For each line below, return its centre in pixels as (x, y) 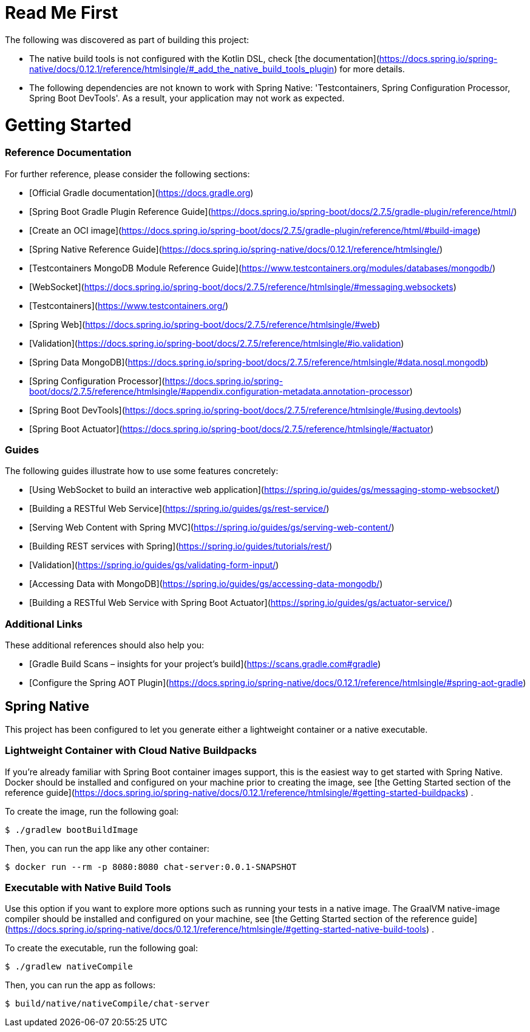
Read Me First (62, 13)
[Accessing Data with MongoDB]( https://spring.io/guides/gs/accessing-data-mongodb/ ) (206, 584)
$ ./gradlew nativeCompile (69, 967)
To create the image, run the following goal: (92, 811)
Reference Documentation (68, 153)
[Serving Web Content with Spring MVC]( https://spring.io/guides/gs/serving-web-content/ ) (212, 528)
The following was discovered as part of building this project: (127, 39)
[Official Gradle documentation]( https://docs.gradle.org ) (141, 192)
